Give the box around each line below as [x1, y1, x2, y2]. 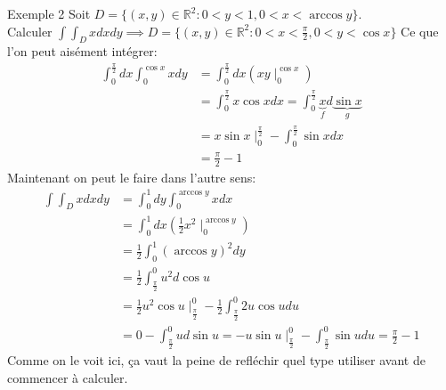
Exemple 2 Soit [7, 4, 91, 22]
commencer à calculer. [7, 368, 128, 386]
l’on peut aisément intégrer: [7, 42, 158, 61]
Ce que [401, 21, 439, 40]
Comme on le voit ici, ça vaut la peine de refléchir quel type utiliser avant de [7, 351, 426, 370]
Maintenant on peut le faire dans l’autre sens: [7, 167, 256, 186]
